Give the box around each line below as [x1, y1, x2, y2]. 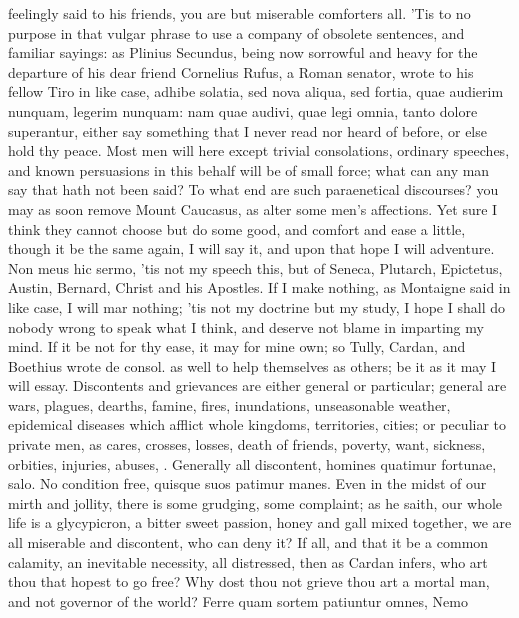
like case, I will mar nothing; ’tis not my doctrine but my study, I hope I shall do [8, 296, 505, 317]
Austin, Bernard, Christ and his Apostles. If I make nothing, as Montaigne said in [8, 277, 511, 298]
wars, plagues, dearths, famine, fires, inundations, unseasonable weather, [8, 394, 451, 415]
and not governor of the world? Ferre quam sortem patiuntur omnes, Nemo [8, 590, 468, 611]
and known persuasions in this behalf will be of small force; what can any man [8, 159, 490, 180]
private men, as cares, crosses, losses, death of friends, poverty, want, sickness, [8, 434, 486, 455]
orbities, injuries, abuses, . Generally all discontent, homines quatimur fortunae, [8, 453, 497, 474]
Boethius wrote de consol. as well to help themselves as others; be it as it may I [8, 355, 497, 376]
